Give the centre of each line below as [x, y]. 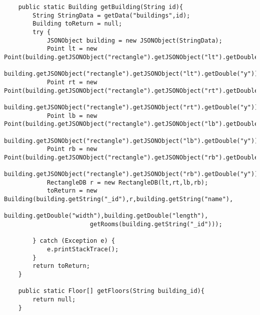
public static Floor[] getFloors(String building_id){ [111, 291]
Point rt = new [72, 82]
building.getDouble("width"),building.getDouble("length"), [106, 216]
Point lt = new [72, 49]
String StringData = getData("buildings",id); [111, 15]
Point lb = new [72, 116]
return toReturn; [61, 266]
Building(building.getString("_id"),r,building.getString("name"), [119, 199]
